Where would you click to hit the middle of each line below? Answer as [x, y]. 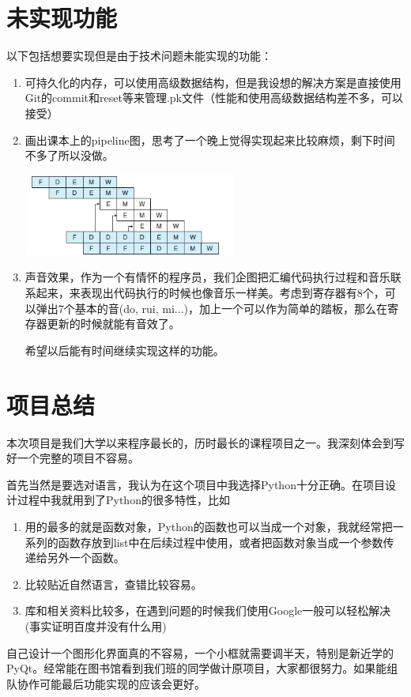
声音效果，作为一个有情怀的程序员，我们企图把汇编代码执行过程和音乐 [207, 277]
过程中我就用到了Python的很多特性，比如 [123, 500]
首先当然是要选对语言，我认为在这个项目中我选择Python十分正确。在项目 [196, 484]
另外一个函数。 [86, 558]
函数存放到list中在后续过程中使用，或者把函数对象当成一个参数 [221, 542]
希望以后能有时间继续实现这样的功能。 [124, 350]
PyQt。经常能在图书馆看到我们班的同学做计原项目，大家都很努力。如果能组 [202, 668]
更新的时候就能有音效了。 [113, 324]
